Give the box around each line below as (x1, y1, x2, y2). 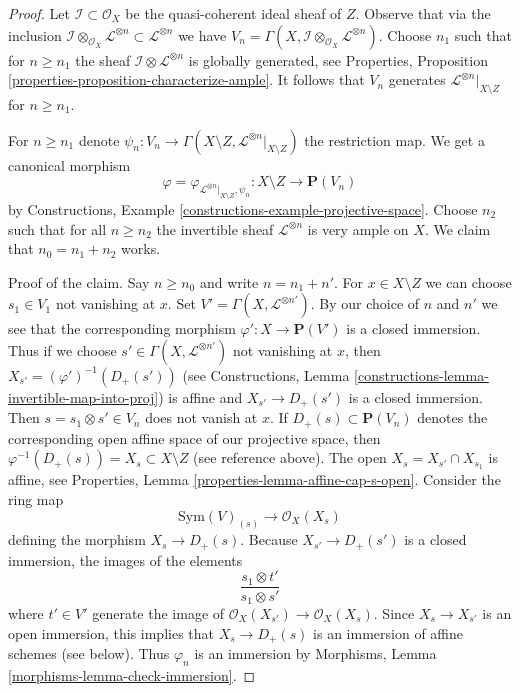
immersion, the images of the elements (8, 549, 243, 570)
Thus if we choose (8, 339, 117, 360)
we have (178, 24, 227, 45)
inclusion (8, 24, 62, 45)
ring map (8, 488, 64, 509)
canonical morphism (8, 154, 131, 175)
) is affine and (158, 386, 243, 407)
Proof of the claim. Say (8, 271, 150, 292)
